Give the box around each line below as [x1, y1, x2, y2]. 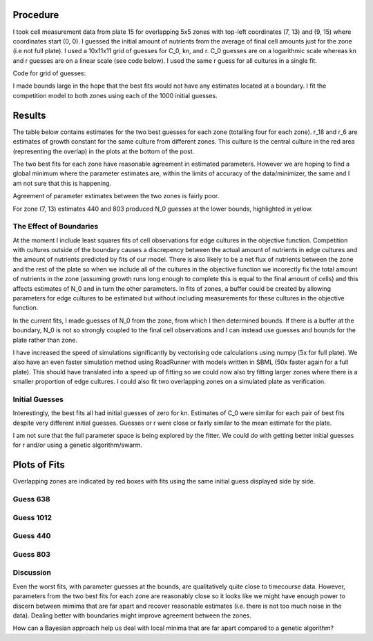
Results [12, 109, 46, 121]
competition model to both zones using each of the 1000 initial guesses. [12, 91, 218, 99]
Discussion [12, 568, 52, 577]
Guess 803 [12, 549, 51, 559]
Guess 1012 [12, 513, 52, 522]
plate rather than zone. [12, 336, 78, 344]
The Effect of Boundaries [12, 222, 99, 231]
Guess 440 [12, 531, 51, 541]
